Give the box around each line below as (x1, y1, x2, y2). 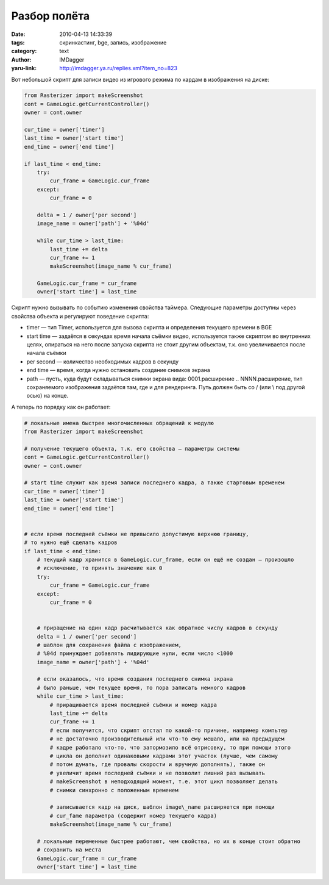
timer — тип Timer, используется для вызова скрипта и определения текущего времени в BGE (26, 324, 272, 331)
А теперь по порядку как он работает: (11, 403, 111, 410)
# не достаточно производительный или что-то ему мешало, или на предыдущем (49, 736, 285, 742)
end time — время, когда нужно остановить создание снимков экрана (26, 367, 210, 374)
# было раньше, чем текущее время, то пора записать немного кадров (37, 684, 246, 691)
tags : (11, 38, 25, 46)
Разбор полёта (11, 9, 90, 23)
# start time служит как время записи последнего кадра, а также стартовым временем (24, 479, 285, 486)
